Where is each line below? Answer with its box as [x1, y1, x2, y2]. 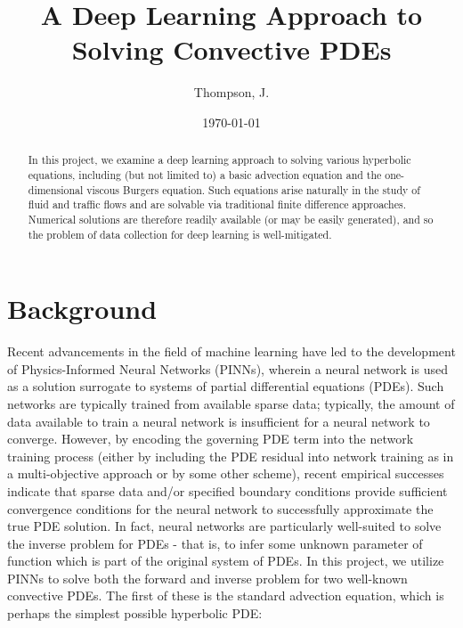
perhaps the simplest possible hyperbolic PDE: [7, 604, 263, 623]
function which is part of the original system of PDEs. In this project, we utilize [7, 551, 444, 570]
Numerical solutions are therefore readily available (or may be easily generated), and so [28, 211, 434, 226]
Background [7, 290, 158, 327]
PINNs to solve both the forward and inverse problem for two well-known [7, 568, 408, 587]
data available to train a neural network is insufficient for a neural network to [7, 412, 430, 430]
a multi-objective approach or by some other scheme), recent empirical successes [7, 464, 444, 483]
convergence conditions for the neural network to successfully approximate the [7, 499, 434, 518]
